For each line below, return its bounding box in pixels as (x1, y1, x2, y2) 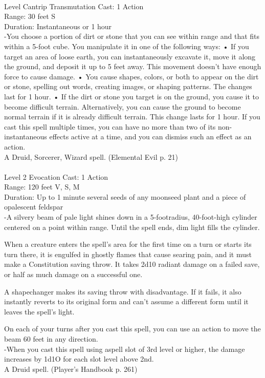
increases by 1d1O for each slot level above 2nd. (4, 353, 154, 364)
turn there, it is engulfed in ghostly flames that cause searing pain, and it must (4, 248, 252, 259)
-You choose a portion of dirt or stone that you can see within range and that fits (4, 31, 260, 41)
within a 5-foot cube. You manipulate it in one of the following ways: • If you (4, 40, 249, 51)
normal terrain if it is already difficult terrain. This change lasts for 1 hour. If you (4, 111, 260, 122)
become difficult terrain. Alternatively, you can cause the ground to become (4, 101, 241, 112)
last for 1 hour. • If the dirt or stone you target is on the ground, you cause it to (4, 91, 259, 101)
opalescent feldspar (4, 201, 63, 212)
